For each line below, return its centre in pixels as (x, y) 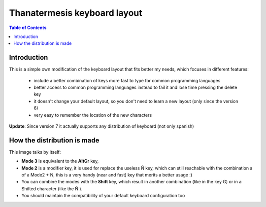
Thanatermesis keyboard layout (76, 13)
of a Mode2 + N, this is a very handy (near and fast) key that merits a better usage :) (107, 175)
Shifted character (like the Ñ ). (52, 189)
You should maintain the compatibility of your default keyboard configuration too (103, 196)
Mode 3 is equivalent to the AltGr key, (60, 161)
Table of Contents (28, 28)
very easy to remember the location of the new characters (93, 115)
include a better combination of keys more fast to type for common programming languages (127, 80)
